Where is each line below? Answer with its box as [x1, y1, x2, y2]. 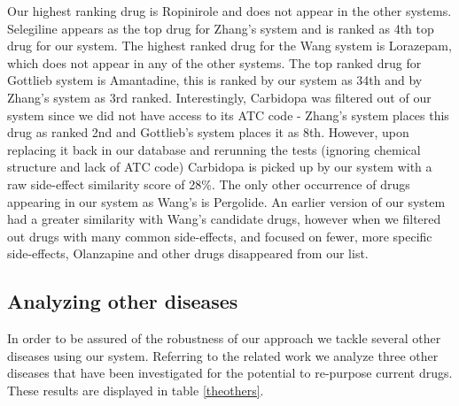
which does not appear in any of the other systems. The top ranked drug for [7, 53, 422, 72]
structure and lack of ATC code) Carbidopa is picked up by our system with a [7, 157, 432, 176]
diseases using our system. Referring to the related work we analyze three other [7, 346, 439, 364]
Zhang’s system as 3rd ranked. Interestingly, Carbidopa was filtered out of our [7, 88, 432, 106]
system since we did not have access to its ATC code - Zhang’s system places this [7, 105, 449, 124]
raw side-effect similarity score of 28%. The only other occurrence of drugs [7, 174, 410, 193]
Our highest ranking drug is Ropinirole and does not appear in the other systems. [7, 2, 452, 19]
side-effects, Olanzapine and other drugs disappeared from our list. [7, 244, 369, 263]
